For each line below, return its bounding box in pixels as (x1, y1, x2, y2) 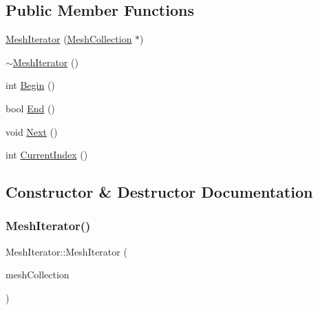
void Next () (6, 124, 58, 138)
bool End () (6, 101, 55, 115)
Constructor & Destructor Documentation (6, 181, 313, 203)
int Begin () (6, 78, 55, 92)
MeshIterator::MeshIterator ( (6, 244, 127, 258)
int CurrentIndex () (6, 147, 88, 162)
